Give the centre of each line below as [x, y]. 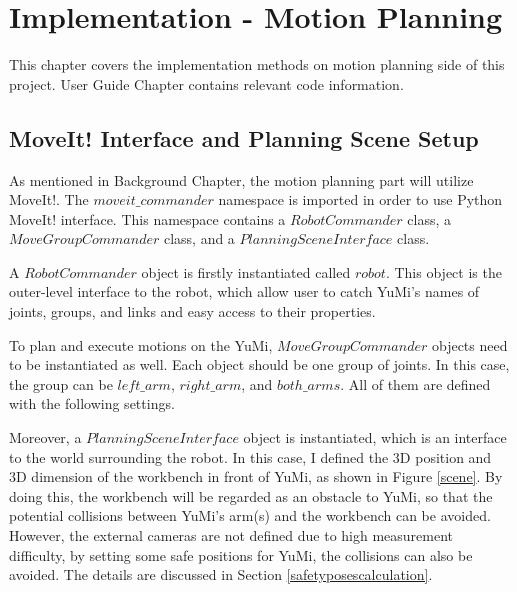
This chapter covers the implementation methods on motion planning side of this [257, 64]
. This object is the [443, 271]
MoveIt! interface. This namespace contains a [147, 218]
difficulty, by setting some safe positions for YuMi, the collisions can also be [241, 554]
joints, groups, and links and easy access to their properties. [192, 311]
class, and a [199, 238]
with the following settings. [92, 403]
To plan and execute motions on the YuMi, [141, 344]
